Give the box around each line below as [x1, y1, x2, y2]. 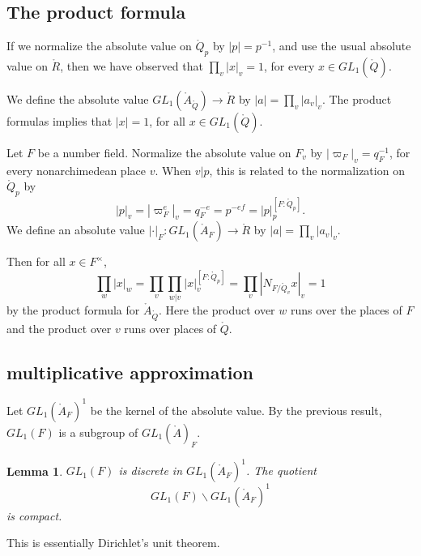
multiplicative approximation [6, 359, 254, 384]
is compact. [6, 507, 62, 524]
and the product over [6, 319, 112, 336]
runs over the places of [290, 301, 402, 318]
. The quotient [246, 462, 317, 479]
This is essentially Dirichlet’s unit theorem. [6, 534, 220, 551]
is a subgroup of [58, 423, 138, 440]
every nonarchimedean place [6, 161, 146, 178]
